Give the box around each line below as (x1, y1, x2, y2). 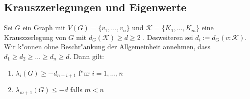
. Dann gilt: (69, 51, 104, 61)
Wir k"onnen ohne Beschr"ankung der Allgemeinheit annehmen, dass (4, 41, 210, 52)
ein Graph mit (23, 22, 66, 33)
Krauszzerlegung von (4, 32, 66, 42)
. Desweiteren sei (143, 32, 193, 42)
